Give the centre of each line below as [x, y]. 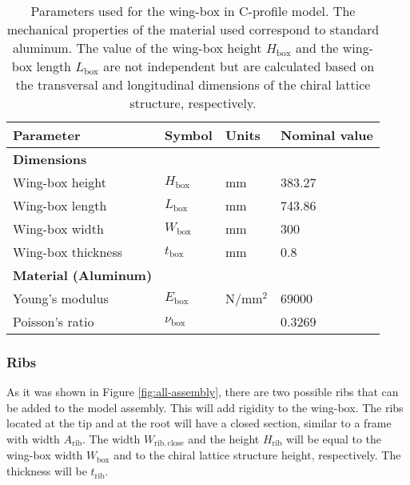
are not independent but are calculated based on [239, 66]
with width [33, 439]
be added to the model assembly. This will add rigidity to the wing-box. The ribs [205, 407]
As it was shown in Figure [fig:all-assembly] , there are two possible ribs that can [203, 392]
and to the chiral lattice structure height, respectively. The [257, 455]
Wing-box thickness [68, 252]
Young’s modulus [61, 298]
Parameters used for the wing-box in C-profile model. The [193, 11]
